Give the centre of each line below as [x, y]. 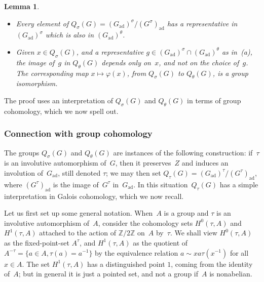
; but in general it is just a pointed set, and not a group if [108, 274]
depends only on [126, 62]
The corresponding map [52, 73]
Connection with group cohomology [78, 133]
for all [239, 252]
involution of [24, 172]
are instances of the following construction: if [183, 152]
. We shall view [194, 233]
